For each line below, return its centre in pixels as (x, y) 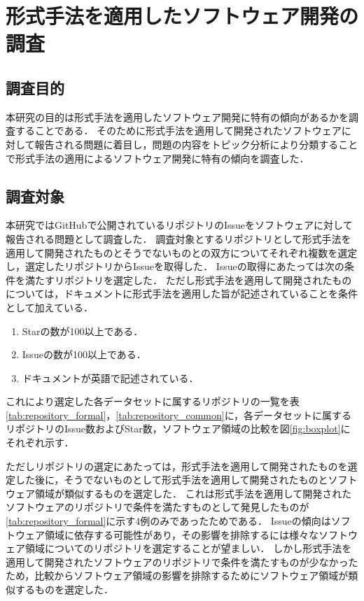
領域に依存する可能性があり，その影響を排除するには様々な (182, 534)
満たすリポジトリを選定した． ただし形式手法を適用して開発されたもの (188, 280)
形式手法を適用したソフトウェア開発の (182, 16)
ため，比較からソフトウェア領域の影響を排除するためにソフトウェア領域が (177, 575)
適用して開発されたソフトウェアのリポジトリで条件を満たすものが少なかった (182, 561)
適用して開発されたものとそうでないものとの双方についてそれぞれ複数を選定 (182, 252)
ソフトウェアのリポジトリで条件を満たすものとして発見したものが (157, 507)
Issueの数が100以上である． (84, 354)
